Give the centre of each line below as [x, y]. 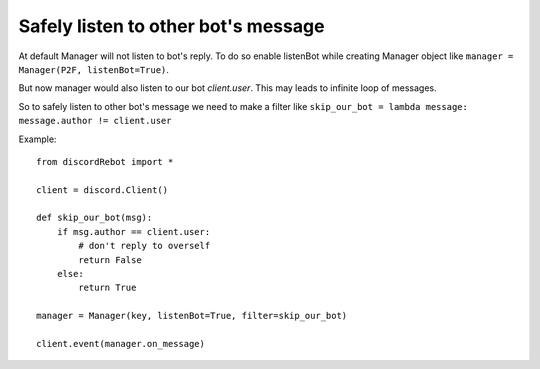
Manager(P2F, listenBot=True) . [94, 69]
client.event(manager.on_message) [120, 343]
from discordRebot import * [105, 161]
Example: [37, 139]
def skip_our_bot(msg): [94, 218]
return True [107, 288]
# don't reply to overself [144, 246]
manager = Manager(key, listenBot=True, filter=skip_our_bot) [192, 316]
